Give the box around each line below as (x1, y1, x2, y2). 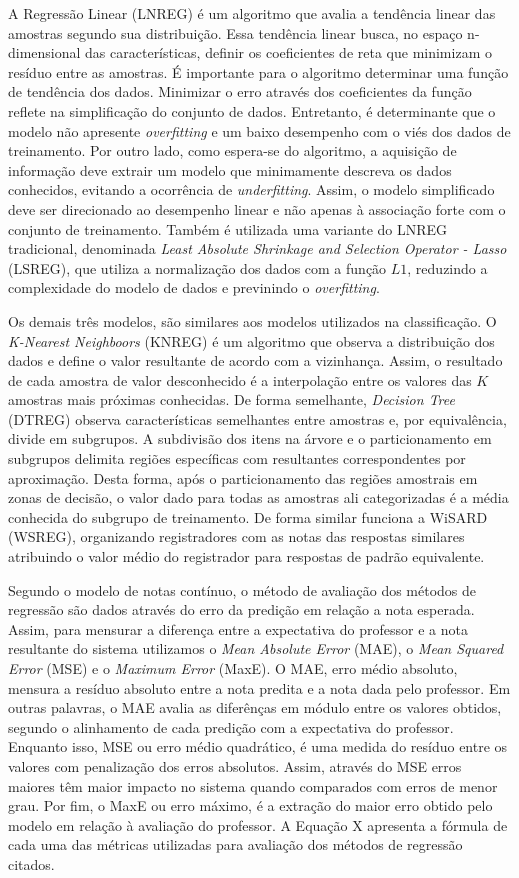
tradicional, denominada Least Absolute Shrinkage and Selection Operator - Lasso (8, 238, 507, 259)
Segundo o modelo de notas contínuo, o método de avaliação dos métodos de (8, 579, 477, 600)
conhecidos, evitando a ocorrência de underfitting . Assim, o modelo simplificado (8, 179, 495, 200)
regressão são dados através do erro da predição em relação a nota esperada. (8, 599, 475, 620)
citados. (8, 853, 55, 874)
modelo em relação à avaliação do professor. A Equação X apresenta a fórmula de (8, 814, 508, 835)
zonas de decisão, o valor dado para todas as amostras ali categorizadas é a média (8, 487, 509, 508)
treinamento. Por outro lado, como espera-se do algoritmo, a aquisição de (8, 140, 457, 161)
